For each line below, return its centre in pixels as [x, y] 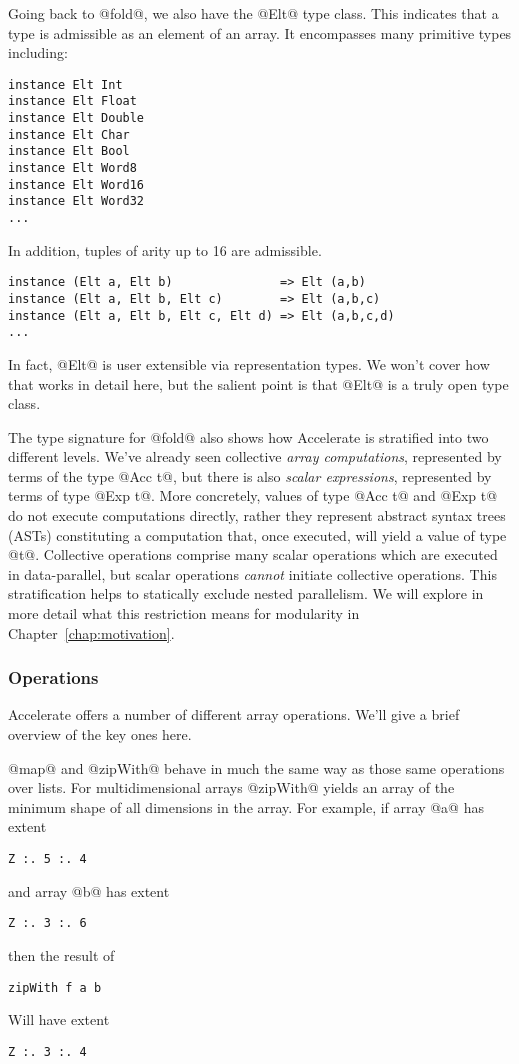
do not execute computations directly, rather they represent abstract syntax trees [257, 515]
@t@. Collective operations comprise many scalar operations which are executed [253, 554]
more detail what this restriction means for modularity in [184, 613]
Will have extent [59, 1019]
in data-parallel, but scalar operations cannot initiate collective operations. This [252, 573]
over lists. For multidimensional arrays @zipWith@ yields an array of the [231, 787]
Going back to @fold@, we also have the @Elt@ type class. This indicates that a [253, 13]
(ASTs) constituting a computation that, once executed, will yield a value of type [257, 534]
